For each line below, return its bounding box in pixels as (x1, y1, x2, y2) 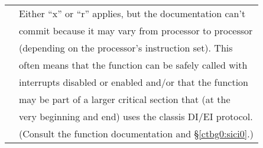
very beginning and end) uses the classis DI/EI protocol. (19, 110, 253, 123)
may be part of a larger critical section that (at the (19, 92, 230, 106)
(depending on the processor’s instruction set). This (19, 41, 233, 54)
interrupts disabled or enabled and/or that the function (19, 75, 248, 89)
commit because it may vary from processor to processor (19, 24, 253, 37)
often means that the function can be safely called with (19, 58, 248, 72)
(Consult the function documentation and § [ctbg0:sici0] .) (19, 127, 254, 140)
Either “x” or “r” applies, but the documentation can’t (19, 7, 246, 20)
